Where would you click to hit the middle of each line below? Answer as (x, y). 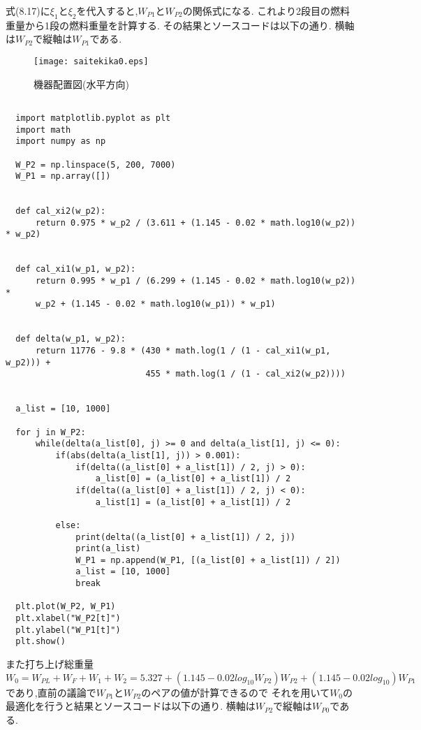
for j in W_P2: (51, 432)
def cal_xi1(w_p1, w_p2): (76, 269)
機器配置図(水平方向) (81, 83)
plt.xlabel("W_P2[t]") (68, 619)
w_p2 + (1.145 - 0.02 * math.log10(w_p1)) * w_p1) (155, 304)
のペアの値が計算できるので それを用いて (236, 692)
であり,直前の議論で (51, 692)
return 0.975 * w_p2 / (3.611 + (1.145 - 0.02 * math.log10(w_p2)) (195, 222)
